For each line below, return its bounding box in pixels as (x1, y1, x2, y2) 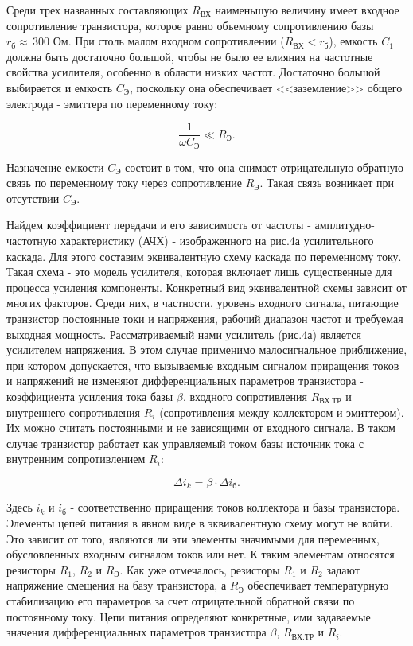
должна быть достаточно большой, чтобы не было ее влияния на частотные (6, 48, 373, 64)
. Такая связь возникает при (259, 174, 394, 191)
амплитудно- (314, 216, 375, 233)
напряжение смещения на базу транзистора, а (6, 577, 227, 593)
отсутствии (6, 189, 60, 206)
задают (326, 561, 360, 578)
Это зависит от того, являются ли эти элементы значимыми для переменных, (6, 530, 380, 547)
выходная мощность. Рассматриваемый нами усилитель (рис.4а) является (6, 325, 361, 342)
